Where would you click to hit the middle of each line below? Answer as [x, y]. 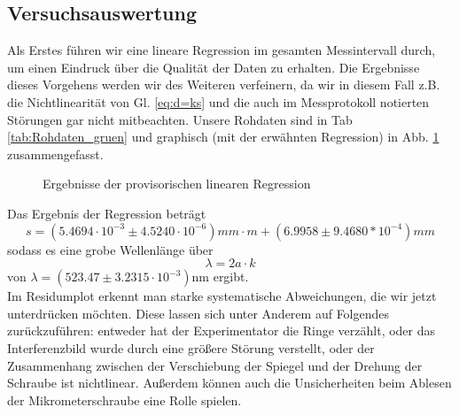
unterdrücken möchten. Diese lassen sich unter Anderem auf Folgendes [198, 313]
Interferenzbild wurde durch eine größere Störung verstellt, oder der [191, 347]
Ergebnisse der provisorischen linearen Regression [177, 184]
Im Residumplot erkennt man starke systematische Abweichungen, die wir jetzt [222, 296]
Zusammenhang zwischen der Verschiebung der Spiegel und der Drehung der [215, 365]
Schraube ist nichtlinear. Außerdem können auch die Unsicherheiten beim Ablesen [229, 383]
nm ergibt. [220, 277]
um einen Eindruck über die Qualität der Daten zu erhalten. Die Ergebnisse [214, 67]
